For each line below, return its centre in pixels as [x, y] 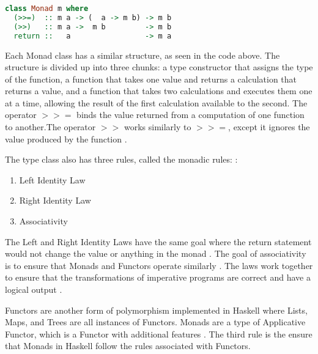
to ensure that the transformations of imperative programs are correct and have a [158, 277]
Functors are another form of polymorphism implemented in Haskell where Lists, [156, 310]
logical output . [34, 289]
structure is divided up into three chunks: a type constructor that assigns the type [159, 67]
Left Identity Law [52, 179]
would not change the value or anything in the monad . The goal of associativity [156, 253]
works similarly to [157, 127]
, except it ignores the [269, 127]
